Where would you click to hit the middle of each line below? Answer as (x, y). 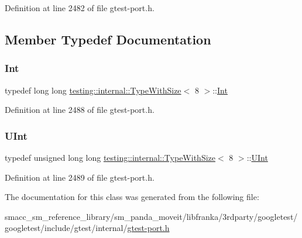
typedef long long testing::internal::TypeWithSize (93, 90)
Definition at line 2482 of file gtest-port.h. (80, 8)
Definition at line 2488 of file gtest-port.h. (80, 110)
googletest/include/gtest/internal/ (66, 228)
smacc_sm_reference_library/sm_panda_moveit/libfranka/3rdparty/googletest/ (151, 216)
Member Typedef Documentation (108, 39)
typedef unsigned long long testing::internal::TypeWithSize (110, 157)
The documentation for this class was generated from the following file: (132, 197)
